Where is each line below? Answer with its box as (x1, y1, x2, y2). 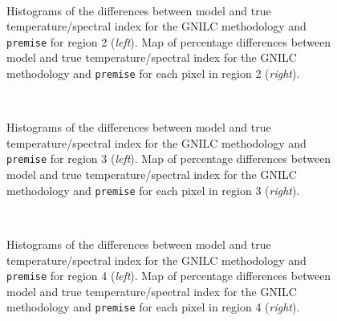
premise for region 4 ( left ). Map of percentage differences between (6, 267, 331, 284)
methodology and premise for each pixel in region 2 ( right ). (6, 65, 300, 82)
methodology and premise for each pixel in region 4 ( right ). (6, 299, 300, 315)
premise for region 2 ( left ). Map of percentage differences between (6, 33, 331, 50)
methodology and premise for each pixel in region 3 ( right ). (6, 181, 300, 198)
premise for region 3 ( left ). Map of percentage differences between (6, 150, 331, 167)
